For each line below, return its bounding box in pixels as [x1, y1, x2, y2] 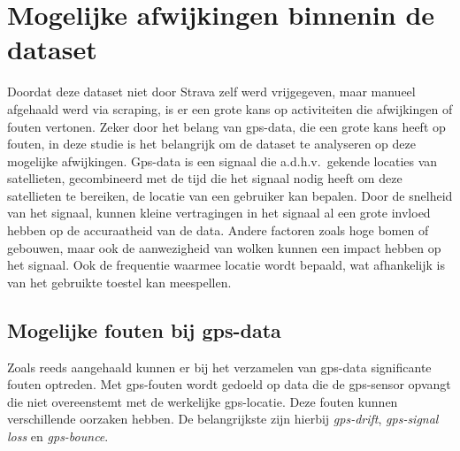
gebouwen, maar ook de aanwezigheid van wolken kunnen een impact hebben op [7, 238, 441, 256]
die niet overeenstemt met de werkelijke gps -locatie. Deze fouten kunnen [7, 392, 398, 410]
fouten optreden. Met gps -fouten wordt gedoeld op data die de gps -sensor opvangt [7, 375, 451, 394]
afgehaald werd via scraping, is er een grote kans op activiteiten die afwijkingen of [7, 99, 453, 118]
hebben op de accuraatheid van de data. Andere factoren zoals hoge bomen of [7, 221, 429, 240]
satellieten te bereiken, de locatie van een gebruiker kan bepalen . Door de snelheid [7, 186, 453, 204]
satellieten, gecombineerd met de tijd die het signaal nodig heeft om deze [7, 169, 402, 187]
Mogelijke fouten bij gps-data [7, 316, 281, 343]
